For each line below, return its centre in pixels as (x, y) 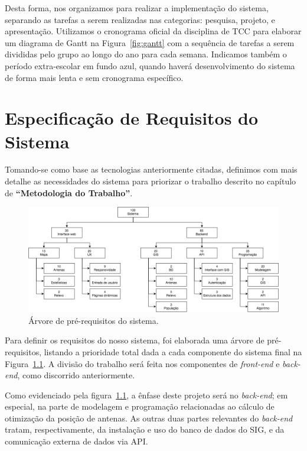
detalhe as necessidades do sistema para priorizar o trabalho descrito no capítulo (151, 181)
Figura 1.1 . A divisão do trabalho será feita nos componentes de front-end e (142, 363)
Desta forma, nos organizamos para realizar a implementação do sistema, (137, 8)
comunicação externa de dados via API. (76, 441)
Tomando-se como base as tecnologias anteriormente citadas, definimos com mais (151, 169)
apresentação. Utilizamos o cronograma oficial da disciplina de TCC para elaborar (153, 31)
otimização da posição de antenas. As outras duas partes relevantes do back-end (149, 418)
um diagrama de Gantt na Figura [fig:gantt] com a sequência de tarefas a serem (150, 42)
